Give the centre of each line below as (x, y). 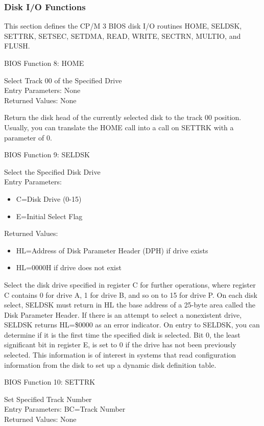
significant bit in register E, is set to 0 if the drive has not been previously (120, 345)
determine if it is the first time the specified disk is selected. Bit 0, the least (122, 334)
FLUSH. (17, 46)
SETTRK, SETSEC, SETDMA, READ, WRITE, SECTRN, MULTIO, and (123, 35)
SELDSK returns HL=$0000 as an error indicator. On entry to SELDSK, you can (132, 325)
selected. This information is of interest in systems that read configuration (120, 355)
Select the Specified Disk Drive (52, 171)
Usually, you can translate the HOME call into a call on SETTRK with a (119, 127)
